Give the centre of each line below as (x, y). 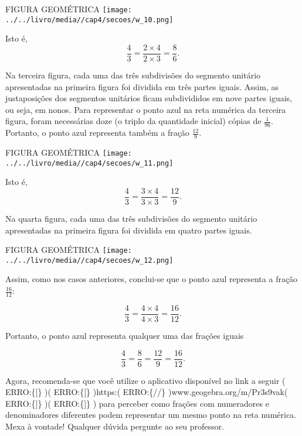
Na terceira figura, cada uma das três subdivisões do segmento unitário (133, 75)
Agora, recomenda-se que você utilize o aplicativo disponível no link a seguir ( (145, 380)
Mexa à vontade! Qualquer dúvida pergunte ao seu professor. (115, 426)
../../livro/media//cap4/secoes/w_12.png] (89, 260)
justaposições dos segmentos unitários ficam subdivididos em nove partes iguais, (149, 98)
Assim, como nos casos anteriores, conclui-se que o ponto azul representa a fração (152, 279)
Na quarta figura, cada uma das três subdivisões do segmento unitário (131, 218)
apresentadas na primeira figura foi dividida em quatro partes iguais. (129, 230)
